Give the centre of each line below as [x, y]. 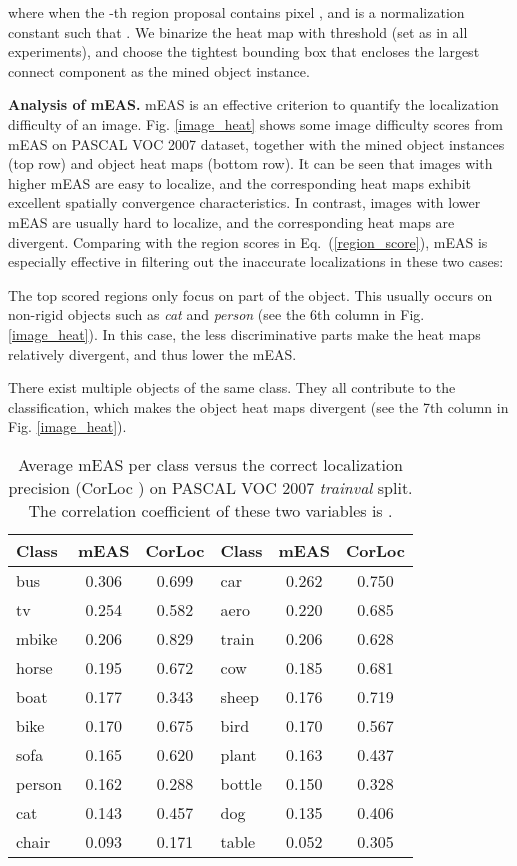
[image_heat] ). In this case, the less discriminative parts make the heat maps [244, 333]
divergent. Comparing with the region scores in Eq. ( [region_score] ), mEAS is [248, 241]
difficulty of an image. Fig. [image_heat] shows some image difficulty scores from [255, 123]
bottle [241, 783]
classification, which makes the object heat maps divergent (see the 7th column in [258, 406]
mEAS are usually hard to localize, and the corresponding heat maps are [231, 221]
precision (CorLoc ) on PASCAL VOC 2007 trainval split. [210, 487]
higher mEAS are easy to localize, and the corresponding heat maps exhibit [239, 182]
